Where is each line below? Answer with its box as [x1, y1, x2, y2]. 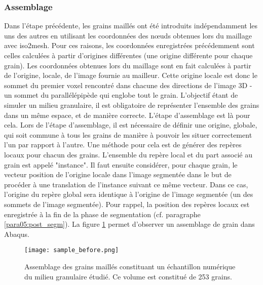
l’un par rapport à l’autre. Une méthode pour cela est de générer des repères [4, 139, 242, 150]
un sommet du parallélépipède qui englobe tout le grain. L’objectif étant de [4, 90, 238, 100]
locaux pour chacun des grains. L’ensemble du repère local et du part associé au [4, 149, 252, 159]
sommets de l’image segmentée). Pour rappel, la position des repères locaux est [4, 198, 250, 209]
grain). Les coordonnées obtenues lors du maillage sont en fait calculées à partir [4, 60, 251, 70]
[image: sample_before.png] [24, 247, 119, 254]
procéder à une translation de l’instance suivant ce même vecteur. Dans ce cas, [4, 179, 248, 189]
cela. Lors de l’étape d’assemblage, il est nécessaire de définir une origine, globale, [4, 119, 257, 130]
